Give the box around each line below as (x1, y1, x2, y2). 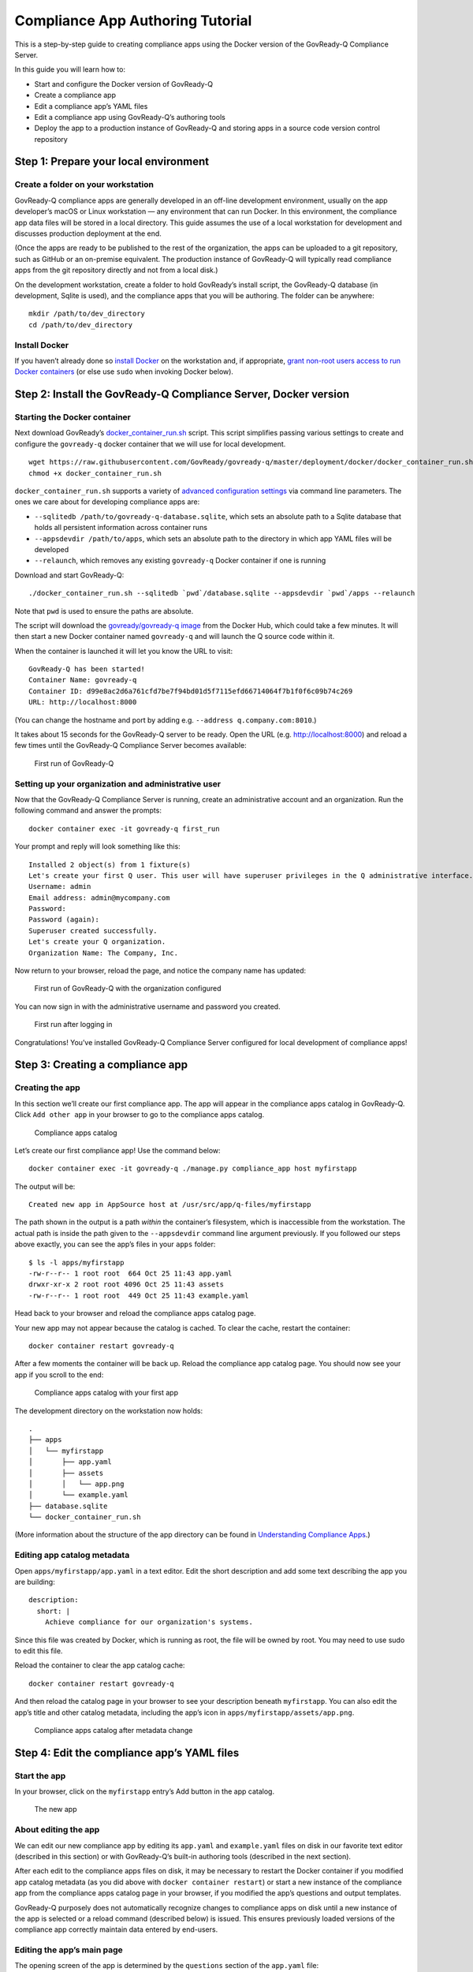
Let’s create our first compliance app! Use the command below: (14, 1145, 221, 1155)
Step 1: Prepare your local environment (14, 155, 209, 169)
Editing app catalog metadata (14, 1550, 130, 1561)
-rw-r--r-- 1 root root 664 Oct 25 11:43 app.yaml (28, 1269, 233, 1278)
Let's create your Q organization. (28, 937, 166, 947)
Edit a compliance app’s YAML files (34, 101, 148, 110)
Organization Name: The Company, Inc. (28, 948, 179, 958)
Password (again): (28, 915, 100, 924)
